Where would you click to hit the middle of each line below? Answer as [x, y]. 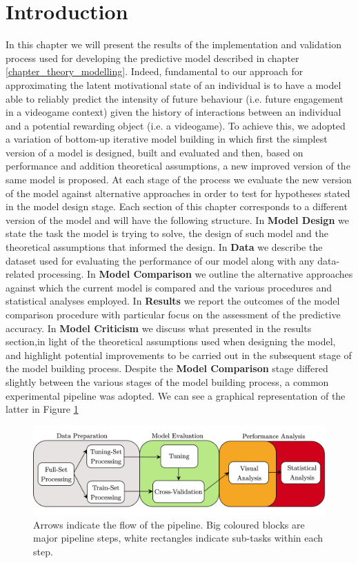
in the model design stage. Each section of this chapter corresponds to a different [177, 206]
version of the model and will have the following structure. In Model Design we [177, 219]
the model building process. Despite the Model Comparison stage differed [167, 368]
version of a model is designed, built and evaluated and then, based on [155, 152]
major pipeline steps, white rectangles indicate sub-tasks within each [178, 538]
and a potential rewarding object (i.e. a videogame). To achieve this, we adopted [176, 125]
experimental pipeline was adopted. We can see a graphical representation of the [176, 395]
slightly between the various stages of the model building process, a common [167, 381]
